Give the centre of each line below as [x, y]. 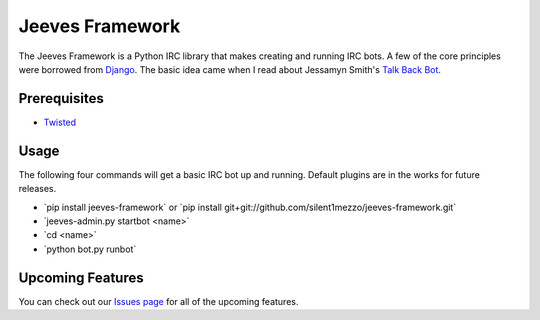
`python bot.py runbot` [90, 249]
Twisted [60, 122]
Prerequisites [61, 98]
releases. [37, 189]
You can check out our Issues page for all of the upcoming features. [158, 301]
